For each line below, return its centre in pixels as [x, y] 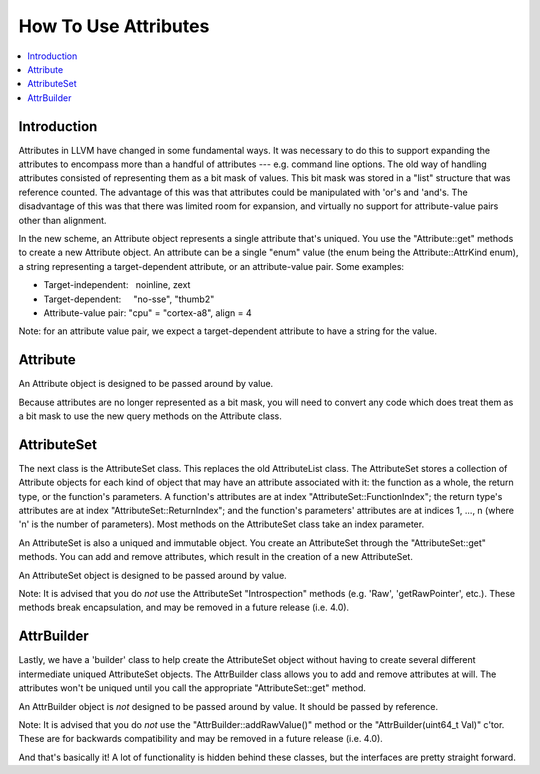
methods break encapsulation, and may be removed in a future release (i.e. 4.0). [184, 607]
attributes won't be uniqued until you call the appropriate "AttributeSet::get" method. [192, 688]
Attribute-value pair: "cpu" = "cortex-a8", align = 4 [147, 312]
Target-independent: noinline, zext [117, 285]
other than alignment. [62, 220]
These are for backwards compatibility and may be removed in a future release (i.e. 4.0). [201, 739]
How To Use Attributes [114, 26]
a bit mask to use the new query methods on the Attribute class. [150, 416]
